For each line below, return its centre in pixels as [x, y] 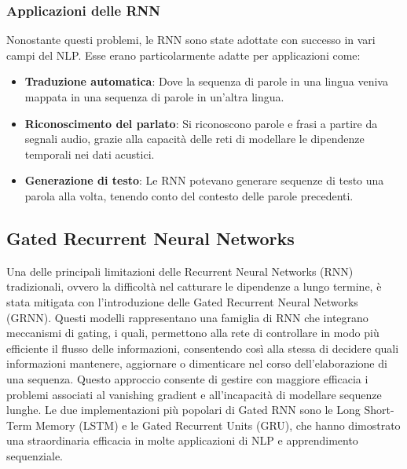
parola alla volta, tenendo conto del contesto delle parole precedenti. [189, 195]
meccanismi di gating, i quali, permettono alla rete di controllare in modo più [193, 333]
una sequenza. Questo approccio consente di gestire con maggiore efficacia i [187, 378]
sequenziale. [35, 455]
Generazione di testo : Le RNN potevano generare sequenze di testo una [204, 180]
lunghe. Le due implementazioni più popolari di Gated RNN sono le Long [183, 410]
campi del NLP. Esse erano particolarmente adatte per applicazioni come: [183, 55]
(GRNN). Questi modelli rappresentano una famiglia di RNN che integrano [187, 317]
